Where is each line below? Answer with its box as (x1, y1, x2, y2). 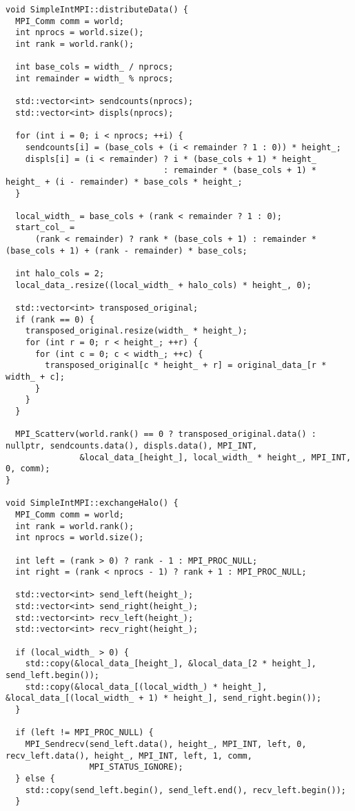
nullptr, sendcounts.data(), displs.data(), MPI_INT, (6, 440, 258, 451)
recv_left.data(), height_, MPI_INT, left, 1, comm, (6, 750, 252, 761)
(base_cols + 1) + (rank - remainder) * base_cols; (6, 245, 247, 256)
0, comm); (6, 464, 50, 474)
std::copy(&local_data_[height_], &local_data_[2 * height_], (25, 659, 317, 669)
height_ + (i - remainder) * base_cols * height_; (6, 176, 243, 187)
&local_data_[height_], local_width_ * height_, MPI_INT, (79, 452, 352, 462)
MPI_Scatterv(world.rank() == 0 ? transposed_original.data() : (15, 429, 317, 440)
